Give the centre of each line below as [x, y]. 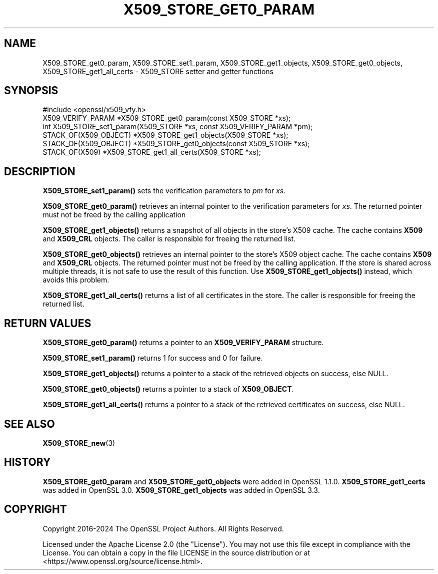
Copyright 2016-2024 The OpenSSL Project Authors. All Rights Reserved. [163, 528]
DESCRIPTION [40, 171]
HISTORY [27, 462]
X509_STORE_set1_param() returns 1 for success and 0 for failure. [153, 358]
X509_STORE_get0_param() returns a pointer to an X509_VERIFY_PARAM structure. [183, 343]
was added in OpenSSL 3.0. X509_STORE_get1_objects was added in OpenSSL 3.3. [181, 490]
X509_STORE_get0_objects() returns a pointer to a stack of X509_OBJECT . [168, 389]
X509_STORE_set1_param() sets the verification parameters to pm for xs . [164, 191]
